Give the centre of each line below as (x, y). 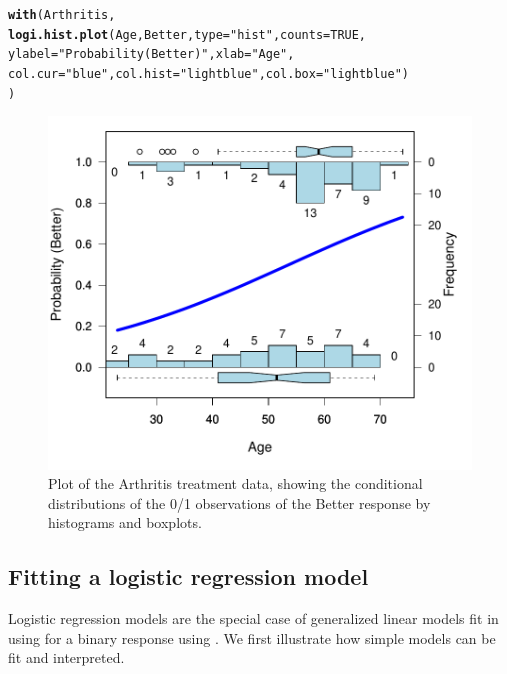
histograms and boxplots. (125, 522)
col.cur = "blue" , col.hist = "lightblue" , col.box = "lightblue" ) (209, 73)
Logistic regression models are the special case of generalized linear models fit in (253, 618)
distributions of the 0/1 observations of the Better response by (239, 502)
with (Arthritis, (62, 15)
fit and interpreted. (66, 657)
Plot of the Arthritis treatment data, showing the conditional (235, 483)
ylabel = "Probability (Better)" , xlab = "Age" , (151, 54)
